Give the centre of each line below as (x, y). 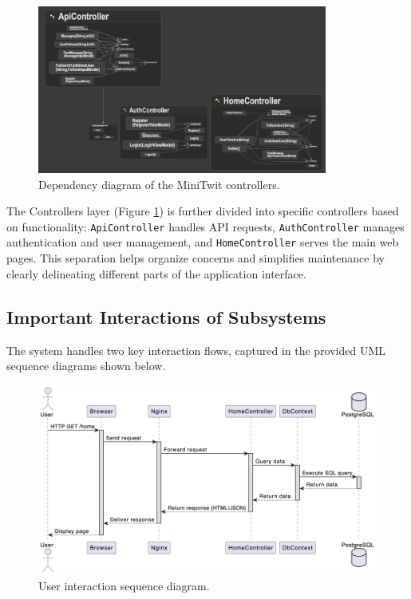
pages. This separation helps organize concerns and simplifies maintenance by (196, 258)
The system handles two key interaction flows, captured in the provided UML (196, 350)
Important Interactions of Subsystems (166, 316)
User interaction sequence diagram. (124, 585)
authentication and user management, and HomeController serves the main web (203, 242)
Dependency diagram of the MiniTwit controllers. (159, 184)
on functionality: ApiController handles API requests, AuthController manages (205, 226)
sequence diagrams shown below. (86, 366)
